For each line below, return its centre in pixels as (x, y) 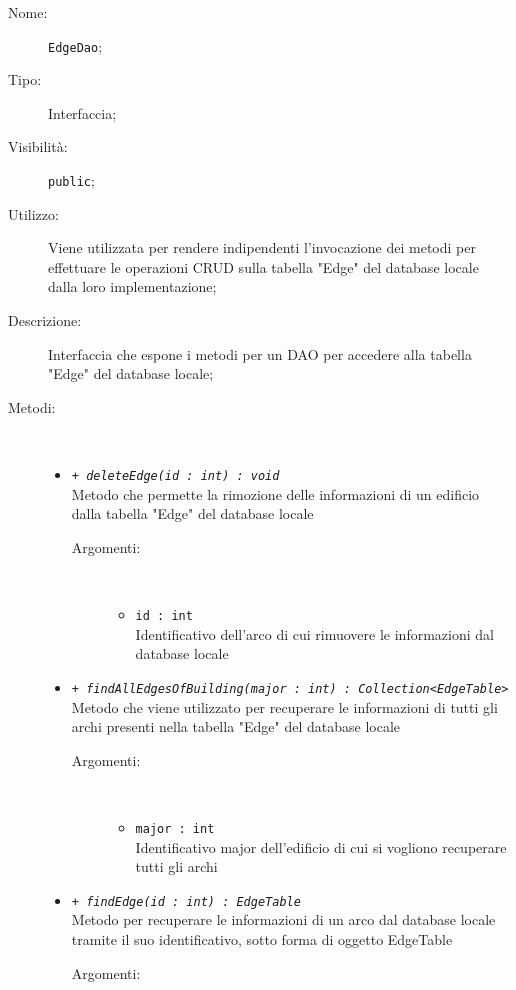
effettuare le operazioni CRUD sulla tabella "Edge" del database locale (263, 266)
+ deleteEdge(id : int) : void (175, 476)
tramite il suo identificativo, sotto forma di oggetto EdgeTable (262, 939)
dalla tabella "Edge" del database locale (192, 513)
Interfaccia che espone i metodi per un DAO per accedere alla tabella (260, 353)
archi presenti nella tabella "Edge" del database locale (236, 726)
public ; (71, 180)
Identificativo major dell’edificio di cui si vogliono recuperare (321, 846)
